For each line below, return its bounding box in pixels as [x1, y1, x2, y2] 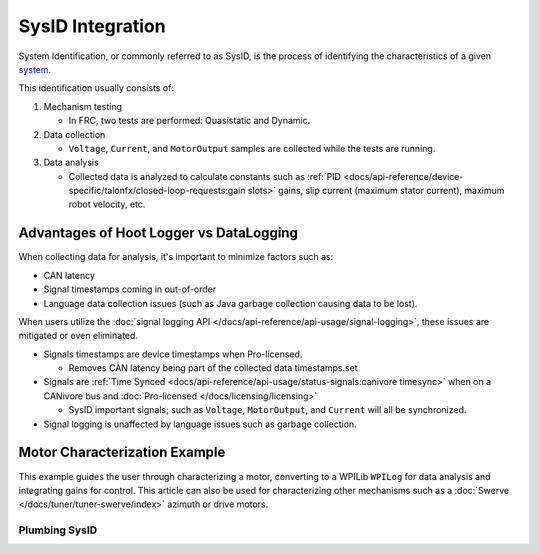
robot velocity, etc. [68, 198, 146, 210]
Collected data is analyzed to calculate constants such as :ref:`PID [68, 170, 342, 182]
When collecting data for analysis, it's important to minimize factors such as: [18, 251, 334, 263]
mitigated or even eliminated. [18, 330, 139, 342]
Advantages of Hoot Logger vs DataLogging [18, 225, 299, 242]
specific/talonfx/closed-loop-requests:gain [68, 185, 246, 197]
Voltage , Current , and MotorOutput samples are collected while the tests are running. [68, 142, 436, 154]
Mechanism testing [43, 100, 123, 112]
